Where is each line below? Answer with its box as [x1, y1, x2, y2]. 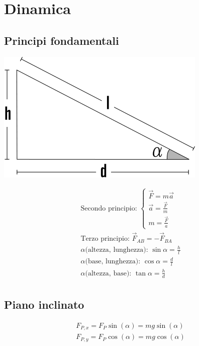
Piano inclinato [4, 297, 84, 312]
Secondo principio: [80, 204, 137, 212]
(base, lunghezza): [85, 258, 141, 265]
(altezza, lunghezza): [85, 246, 148, 254]
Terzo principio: [80, 235, 130, 243]
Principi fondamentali [4, 32, 119, 48]
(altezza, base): [85, 269, 132, 277]
